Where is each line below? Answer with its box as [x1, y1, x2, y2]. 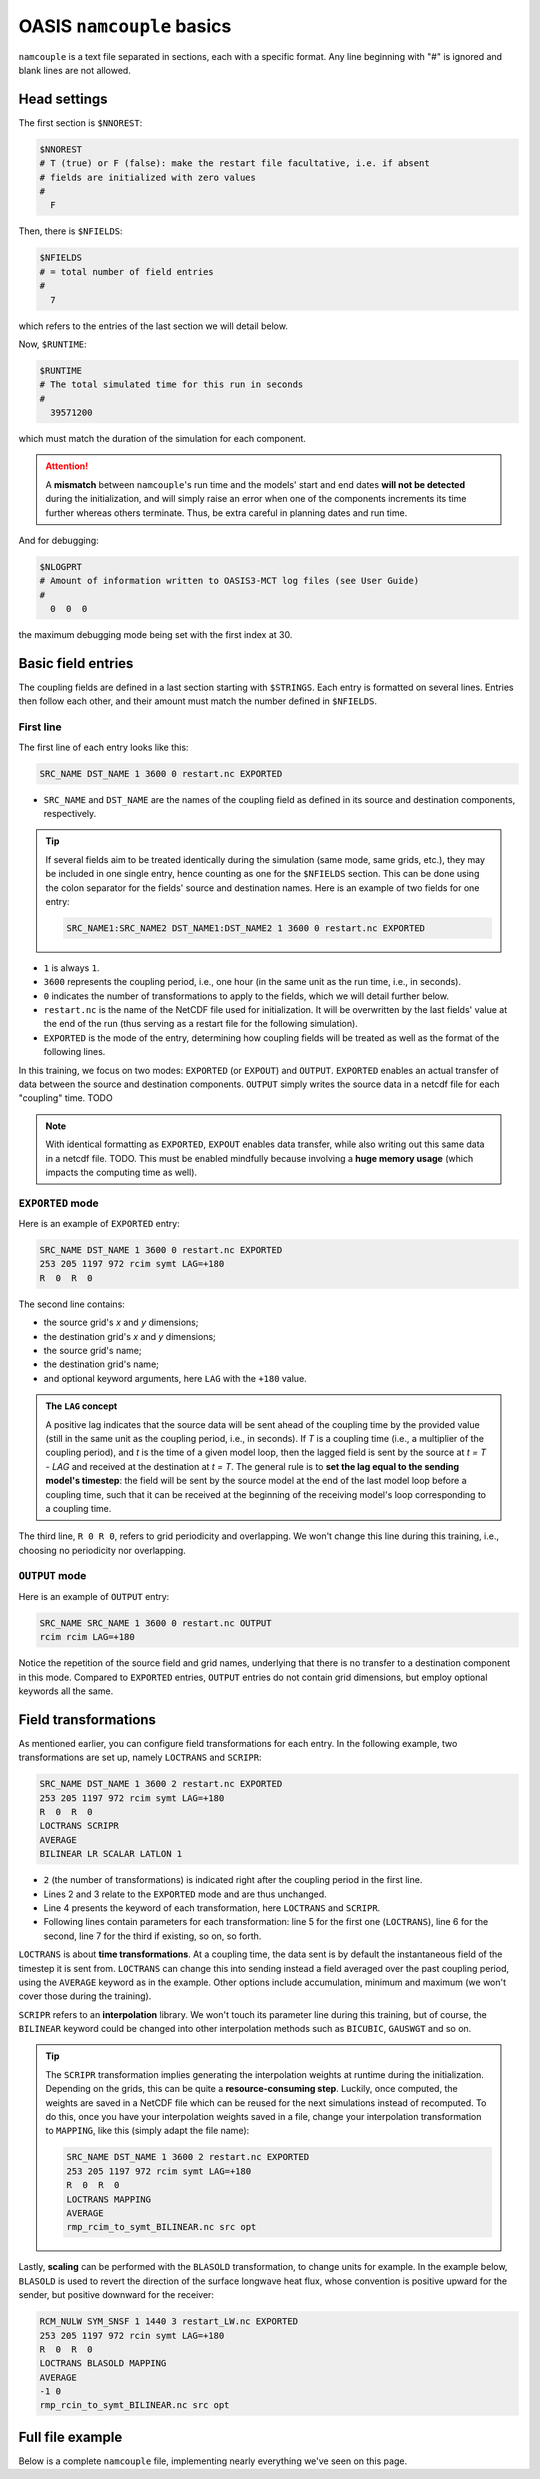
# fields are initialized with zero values [39, 171, 257, 183]
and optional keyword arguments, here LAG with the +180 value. [43, 1372, 307, 1384]
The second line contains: [18, 1298, 125, 1310]
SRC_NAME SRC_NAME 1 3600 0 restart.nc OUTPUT [39, 1617, 272, 1629]
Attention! [45, 460, 89, 472]
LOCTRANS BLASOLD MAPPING [39, 2358, 167, 2369]
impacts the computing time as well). [45, 1166, 198, 1178]
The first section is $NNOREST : [18, 116, 143, 129]
